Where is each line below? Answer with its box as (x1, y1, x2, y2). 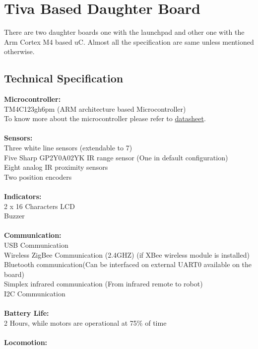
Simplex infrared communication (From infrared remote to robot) (4, 279, 203, 289)
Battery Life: (4, 308, 49, 318)
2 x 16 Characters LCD (4, 201, 75, 211)
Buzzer (4, 210, 25, 221)
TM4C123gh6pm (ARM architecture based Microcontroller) (4, 103, 186, 114)
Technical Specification (4, 70, 124, 86)
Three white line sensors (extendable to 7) (4, 142, 132, 153)
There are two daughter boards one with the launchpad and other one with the (4, 27, 245, 37)
